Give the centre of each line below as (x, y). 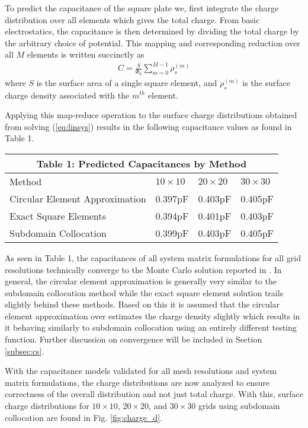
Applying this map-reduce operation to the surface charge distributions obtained (151, 115)
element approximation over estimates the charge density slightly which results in (153, 316)
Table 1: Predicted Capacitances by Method (142, 163)
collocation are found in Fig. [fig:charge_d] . (84, 417)
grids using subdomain (239, 406)
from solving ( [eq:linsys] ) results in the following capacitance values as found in (148, 126)
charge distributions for (47, 406)
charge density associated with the (67, 95)
